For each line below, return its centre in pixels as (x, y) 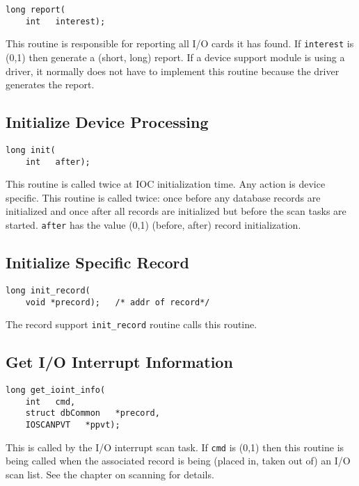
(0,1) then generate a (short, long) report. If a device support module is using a (175, 57)
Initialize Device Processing (107, 122)
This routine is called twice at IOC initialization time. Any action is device (166, 184)
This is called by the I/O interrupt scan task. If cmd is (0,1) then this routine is (175, 447)
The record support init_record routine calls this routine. (131, 324)
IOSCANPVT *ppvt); (73, 425)
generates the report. (50, 84)
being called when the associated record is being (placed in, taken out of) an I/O (178, 461)
